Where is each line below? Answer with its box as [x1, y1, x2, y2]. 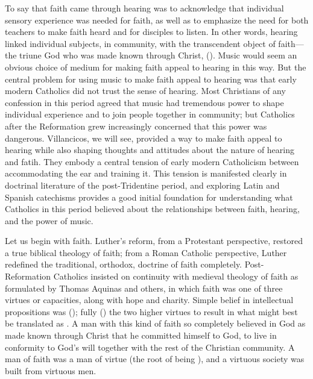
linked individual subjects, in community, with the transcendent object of [5, 37, 276, 49]
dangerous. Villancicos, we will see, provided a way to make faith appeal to [5, 131, 282, 144]
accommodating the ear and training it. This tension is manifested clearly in [5, 167, 287, 180]
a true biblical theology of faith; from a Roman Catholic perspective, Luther [5, 246, 287, 258]
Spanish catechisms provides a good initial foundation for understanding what [5, 190, 293, 203]
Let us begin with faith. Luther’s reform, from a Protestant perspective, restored [5, 234, 303, 247]
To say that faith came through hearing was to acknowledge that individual [5, 2, 284, 14]
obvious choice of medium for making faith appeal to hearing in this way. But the [5, 60, 306, 73]
